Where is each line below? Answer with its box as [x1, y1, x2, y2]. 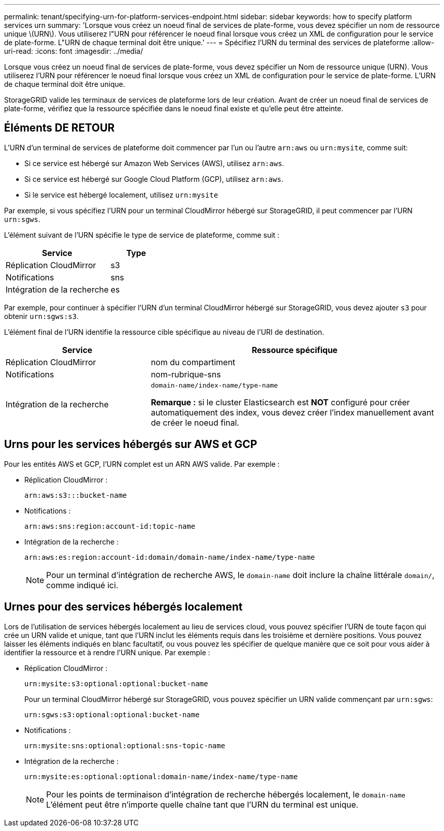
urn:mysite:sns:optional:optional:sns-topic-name [24, 741, 226, 750]
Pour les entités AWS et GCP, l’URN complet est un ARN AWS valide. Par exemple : [4, 459, 280, 468]
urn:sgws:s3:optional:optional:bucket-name [24, 710, 200, 719]
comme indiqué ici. [46, 580, 119, 590]
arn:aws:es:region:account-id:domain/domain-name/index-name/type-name [24, 553, 315, 561]
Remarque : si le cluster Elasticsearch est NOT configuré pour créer [151, 397, 410, 407]
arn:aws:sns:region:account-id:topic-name [24, 522, 196, 530]
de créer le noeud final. [151, 417, 239, 428]
